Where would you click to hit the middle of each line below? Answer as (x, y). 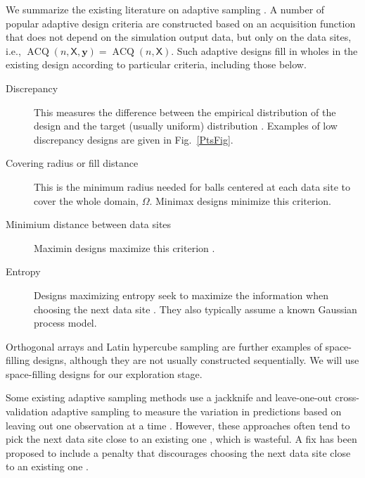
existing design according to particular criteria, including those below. (156, 64)
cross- (347, 397)
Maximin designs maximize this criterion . (124, 247)
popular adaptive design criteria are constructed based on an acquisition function (181, 23)
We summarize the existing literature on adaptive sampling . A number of (165, 9)
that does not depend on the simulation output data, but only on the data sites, (179, 37)
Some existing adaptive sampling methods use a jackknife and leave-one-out (169, 397)
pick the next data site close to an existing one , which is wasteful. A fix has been (181, 439)
